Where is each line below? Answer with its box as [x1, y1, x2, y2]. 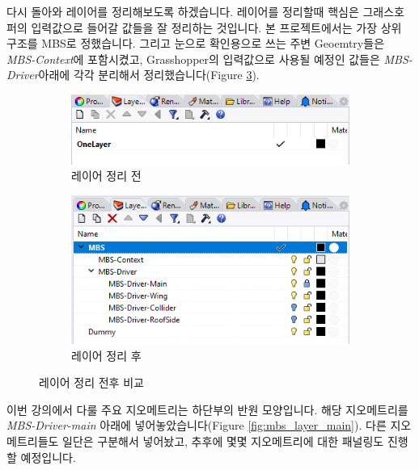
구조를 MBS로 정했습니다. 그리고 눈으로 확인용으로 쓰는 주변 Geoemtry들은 [6, 35, 385, 52]
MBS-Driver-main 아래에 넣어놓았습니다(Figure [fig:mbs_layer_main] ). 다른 [6, 417, 387, 434]
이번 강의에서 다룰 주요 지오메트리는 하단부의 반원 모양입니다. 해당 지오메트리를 [6, 401, 408, 418]
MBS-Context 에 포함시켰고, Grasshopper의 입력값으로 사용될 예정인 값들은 [6, 50, 380, 67]
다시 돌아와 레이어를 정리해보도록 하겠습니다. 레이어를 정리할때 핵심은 [6, 3, 359, 19]
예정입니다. [20, 448, 76, 465]
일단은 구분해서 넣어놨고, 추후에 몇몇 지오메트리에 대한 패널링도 [62, 433, 384, 450]
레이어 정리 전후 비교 [39, 374, 144, 391]
